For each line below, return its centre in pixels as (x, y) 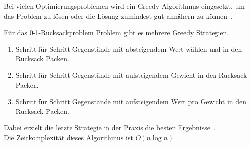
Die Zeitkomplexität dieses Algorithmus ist (69, 137)
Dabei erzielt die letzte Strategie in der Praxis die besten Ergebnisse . (110, 128)
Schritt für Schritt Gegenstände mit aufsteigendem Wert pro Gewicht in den (131, 101)
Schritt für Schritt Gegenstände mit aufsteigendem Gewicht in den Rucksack (131, 75)
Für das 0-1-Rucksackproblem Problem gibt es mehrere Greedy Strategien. (117, 32)
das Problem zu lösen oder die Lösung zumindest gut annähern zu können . (119, 16)
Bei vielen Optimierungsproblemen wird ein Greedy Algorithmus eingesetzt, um (124, 6)
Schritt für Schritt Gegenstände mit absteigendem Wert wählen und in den (129, 49)
